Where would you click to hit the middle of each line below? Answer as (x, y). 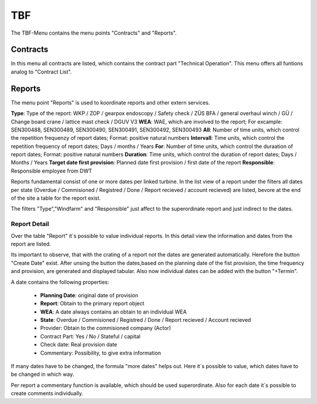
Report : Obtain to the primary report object (92, 304)
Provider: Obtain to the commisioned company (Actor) (106, 328)
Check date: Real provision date (79, 345)
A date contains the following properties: (60, 282)
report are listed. (31, 244)
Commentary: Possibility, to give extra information (101, 353)
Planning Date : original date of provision (89, 295)
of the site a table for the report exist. (56, 198)
